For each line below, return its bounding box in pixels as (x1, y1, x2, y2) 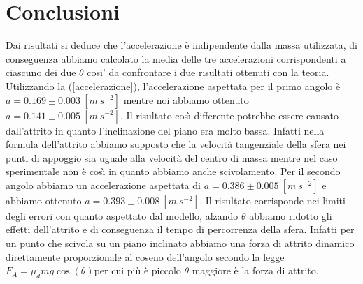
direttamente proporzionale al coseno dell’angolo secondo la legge (6, 249, 285, 264)
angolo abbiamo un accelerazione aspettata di (6, 177, 201, 192)
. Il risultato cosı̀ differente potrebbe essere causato (120, 107, 339, 122)
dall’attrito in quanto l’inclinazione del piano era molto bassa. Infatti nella (6, 123, 325, 137)
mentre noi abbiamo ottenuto (123, 92, 249, 107)
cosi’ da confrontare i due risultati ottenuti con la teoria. (87, 65, 329, 80)
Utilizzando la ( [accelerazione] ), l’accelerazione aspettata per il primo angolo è (6, 78, 341, 93)
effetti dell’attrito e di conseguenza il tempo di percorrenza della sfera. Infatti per (6, 222, 355, 237)
